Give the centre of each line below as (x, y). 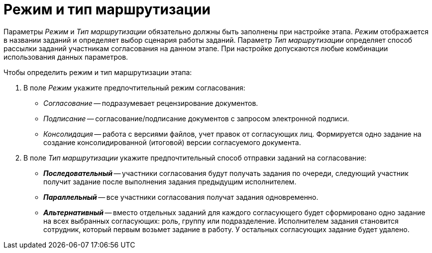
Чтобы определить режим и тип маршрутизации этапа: (98, 72)
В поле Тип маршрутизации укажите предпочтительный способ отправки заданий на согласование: (195, 158)
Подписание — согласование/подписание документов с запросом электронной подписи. (196, 118)
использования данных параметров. (66, 57)
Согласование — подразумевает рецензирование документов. (151, 103)
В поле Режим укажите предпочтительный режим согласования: (134, 87)
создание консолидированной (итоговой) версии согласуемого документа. (172, 142)
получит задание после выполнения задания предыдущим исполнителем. (170, 181)
